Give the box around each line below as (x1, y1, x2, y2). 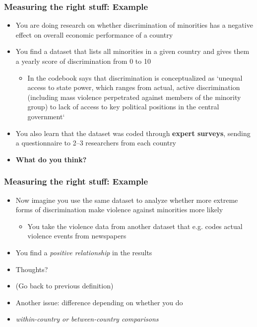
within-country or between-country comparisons (15, 314, 159, 324)
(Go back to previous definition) (15, 280, 114, 291)
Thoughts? (15, 264, 48, 274)
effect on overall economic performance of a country (15, 29, 173, 40)
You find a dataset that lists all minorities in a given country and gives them (15, 46, 250, 56)
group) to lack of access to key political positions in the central (27, 101, 219, 112)
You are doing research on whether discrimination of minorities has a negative (15, 20, 253, 30)
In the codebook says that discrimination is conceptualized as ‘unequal (27, 72, 243, 83)
